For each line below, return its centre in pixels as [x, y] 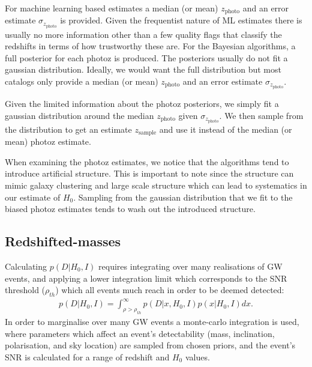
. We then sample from [261, 115]
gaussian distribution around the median [79, 115]
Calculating [26, 266]
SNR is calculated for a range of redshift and [87, 356]
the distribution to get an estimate [68, 129]
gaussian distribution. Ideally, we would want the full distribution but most [143, 69]
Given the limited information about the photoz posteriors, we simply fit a [142, 104]
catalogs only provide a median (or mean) [82, 81]
